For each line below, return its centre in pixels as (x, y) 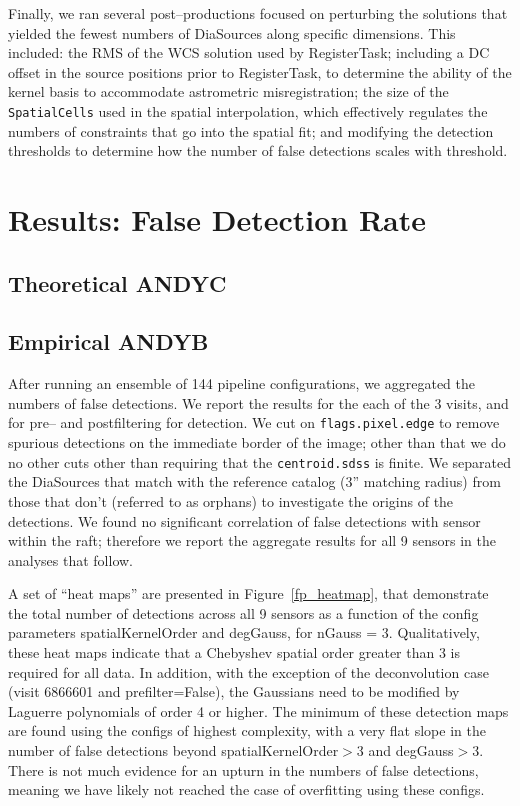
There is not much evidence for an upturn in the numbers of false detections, (243, 769)
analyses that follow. (70, 559)
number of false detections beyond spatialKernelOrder (173, 750)
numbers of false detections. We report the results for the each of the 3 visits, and (258, 402)
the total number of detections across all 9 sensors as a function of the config (243, 612)
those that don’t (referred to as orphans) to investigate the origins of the (231, 500)
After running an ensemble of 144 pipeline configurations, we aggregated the (241, 383)
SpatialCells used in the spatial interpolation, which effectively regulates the (248, 111)
